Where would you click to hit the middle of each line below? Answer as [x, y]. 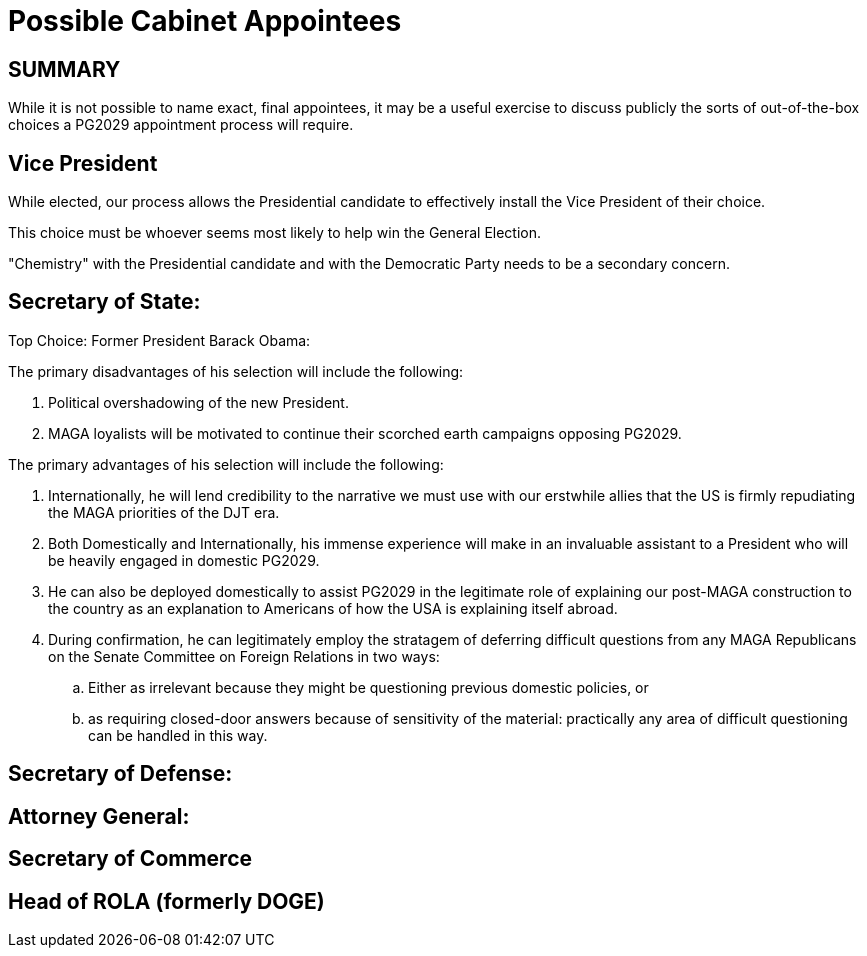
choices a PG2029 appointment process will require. [181, 125]
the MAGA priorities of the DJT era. [164, 512]
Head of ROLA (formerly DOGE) [166, 901]
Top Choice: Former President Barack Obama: [159, 340]
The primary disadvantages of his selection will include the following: [236, 371]
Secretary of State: [104, 302]
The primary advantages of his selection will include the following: [226, 464]
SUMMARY [64, 69]
